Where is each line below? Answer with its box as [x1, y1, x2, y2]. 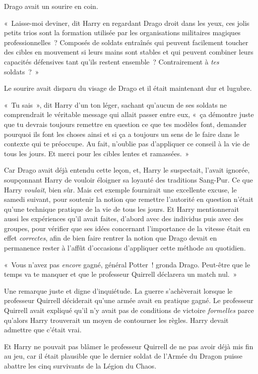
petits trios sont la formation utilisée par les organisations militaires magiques [4, 27, 241, 38]
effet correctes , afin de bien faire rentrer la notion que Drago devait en [4, 233, 217, 243]
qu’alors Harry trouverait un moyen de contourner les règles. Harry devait [4, 314, 229, 325]
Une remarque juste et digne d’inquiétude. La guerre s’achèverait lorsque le [4, 285, 233, 296]
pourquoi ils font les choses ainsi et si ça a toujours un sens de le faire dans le [4, 128, 240, 139]
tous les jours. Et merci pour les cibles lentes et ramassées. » [4, 148, 190, 158]
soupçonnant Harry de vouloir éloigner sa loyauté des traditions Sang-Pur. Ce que [4, 174, 253, 185]
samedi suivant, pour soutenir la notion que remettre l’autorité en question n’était [4, 194, 254, 204]
